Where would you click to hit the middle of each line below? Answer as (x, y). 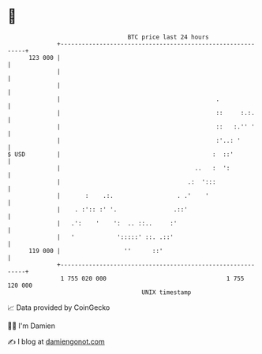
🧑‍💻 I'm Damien (32, 326)
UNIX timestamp (167, 292)
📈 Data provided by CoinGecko (59, 307)
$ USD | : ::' (121, 154)
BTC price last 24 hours (168, 37)
